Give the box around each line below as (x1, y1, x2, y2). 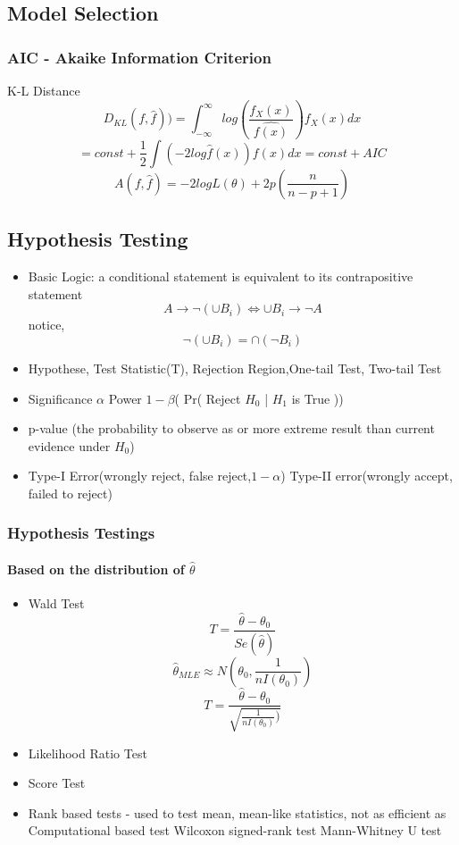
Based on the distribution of (7, 559, 185, 578)
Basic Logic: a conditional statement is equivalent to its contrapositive (28, 267, 413, 286)
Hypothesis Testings (7, 522, 155, 544)
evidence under (28, 436, 111, 455)
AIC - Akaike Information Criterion (7, 46, 271, 68)
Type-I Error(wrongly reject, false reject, (28, 466, 252, 485)
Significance (28, 389, 93, 407)
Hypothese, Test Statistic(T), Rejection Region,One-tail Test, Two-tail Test (28, 358, 442, 377)
